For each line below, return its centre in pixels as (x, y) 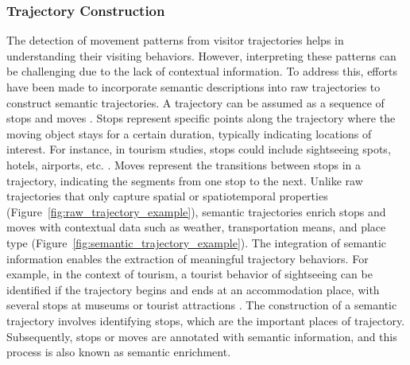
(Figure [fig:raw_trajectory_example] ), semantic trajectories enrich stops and (196, 211)
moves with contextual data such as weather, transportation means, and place (196, 227)
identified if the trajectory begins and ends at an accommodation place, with (193, 289)
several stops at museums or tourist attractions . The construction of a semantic (202, 305)
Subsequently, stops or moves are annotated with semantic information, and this (202, 336)
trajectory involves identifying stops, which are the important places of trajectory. (206, 320)
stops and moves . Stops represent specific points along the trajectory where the (201, 118)
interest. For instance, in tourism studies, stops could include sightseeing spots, (199, 149)
